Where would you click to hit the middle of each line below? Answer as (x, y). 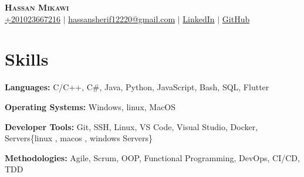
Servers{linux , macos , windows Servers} (79, 138)
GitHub (236, 18)
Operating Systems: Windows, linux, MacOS (90, 106)
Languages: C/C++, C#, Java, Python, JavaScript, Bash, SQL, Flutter (137, 87)
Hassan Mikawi (37, 7)
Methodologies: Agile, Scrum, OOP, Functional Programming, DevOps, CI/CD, (152, 157)
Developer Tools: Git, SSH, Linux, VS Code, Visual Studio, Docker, (131, 126)
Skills (27, 59)
